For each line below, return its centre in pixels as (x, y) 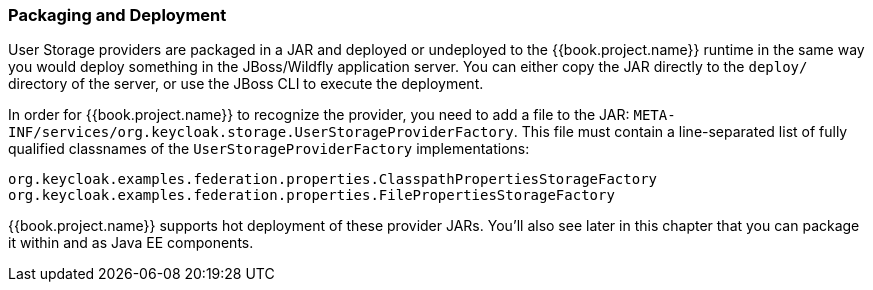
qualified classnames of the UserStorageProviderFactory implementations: (269, 149)
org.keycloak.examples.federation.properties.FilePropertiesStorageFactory (311, 195)
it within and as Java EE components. (131, 243)
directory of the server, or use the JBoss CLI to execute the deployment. (246, 84)
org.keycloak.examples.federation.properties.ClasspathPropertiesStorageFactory (333, 179)
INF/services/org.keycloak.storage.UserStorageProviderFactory (261, 132)
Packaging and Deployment (117, 15)
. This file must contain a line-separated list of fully (680, 132)
